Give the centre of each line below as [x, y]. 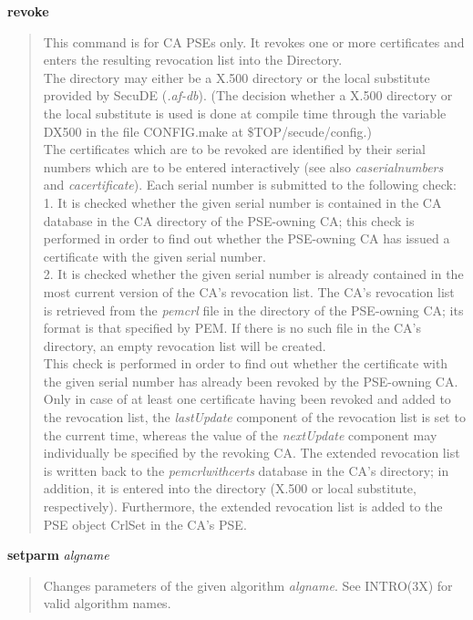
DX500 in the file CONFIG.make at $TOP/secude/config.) [207, 131]
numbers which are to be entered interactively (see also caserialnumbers [243, 166]
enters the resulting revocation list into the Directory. [193, 60]
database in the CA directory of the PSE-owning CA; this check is [229, 220]
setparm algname [58, 555]
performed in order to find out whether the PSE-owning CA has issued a [247, 238]
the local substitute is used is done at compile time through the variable [245, 113]
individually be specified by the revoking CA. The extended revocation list [252, 453]
